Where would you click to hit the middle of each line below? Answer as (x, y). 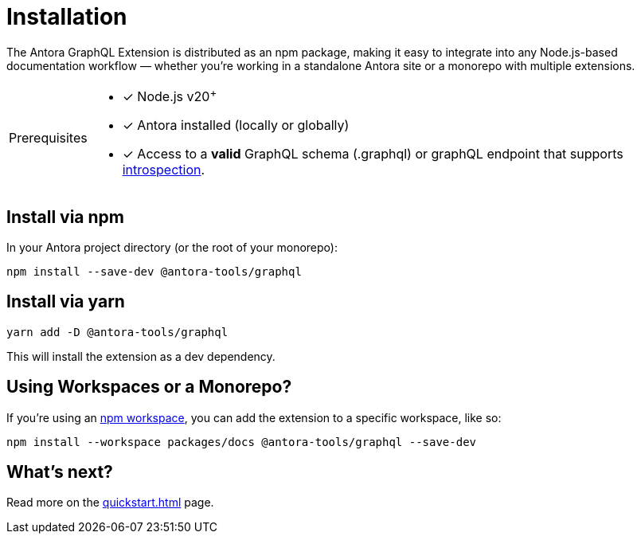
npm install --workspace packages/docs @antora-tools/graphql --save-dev (242, 442)
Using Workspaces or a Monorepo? (149, 387)
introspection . (164, 170)
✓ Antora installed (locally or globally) (236, 125)
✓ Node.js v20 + (170, 95)
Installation (67, 17)
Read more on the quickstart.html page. (110, 503)
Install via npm (65, 217)
